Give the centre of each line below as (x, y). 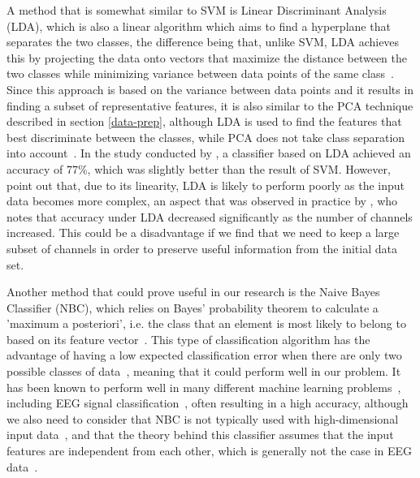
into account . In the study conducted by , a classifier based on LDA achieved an (209, 153)
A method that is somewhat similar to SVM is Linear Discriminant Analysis (197, 10)
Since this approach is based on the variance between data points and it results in (210, 89)
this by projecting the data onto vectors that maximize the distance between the (207, 57)
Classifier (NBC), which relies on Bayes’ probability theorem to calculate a (193, 307)
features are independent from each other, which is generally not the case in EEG (210, 451)
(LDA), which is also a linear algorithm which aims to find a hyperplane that (199, 26)
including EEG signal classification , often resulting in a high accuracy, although (208, 403)
